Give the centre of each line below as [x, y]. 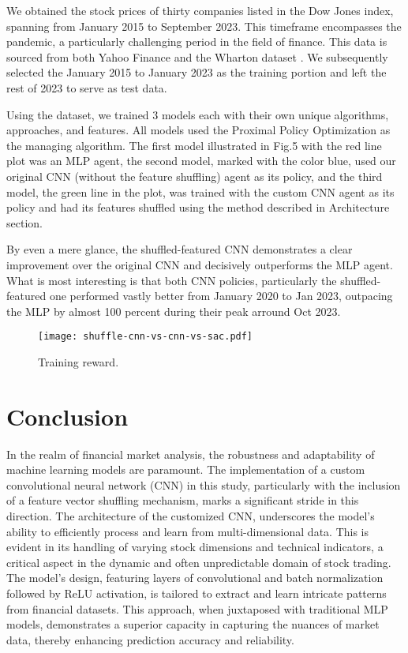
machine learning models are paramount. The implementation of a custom [186, 469]
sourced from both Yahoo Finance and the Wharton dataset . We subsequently [197, 56]
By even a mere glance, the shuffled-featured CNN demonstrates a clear [180, 249]
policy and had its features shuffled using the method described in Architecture [198, 207]
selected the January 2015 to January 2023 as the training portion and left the [197, 72]
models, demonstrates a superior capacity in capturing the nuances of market [193, 624]
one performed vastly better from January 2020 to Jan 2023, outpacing [221, 296]
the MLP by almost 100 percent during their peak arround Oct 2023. [174, 311]
